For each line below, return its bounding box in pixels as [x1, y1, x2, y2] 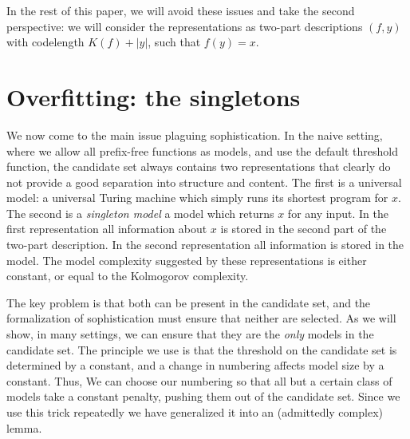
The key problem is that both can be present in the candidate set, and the [6, 294, 371, 310]
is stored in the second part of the [220, 220, 387, 237]
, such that [148, 34, 201, 50]
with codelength [6, 34, 85, 50]
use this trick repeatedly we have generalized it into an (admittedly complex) [6, 404, 383, 420]
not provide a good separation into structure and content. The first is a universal [6, 173, 402, 190]
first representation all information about [6, 220, 207, 237]
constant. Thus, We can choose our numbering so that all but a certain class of [6, 372, 392, 389]
